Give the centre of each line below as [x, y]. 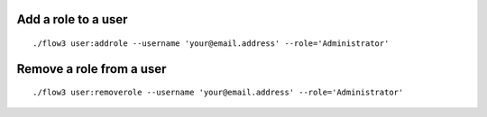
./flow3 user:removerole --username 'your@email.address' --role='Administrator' [218, 93]
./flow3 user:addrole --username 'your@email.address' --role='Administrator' [211, 44]
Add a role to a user [72, 19]
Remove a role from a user [92, 69]
